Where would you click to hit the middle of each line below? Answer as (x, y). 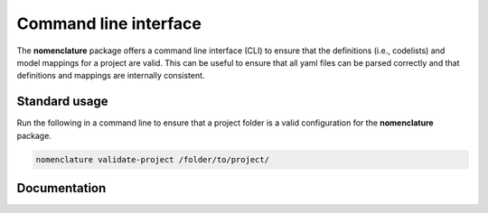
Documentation (61, 188)
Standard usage (62, 102)
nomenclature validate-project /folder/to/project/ (153, 159)
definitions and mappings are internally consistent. (111, 76)
